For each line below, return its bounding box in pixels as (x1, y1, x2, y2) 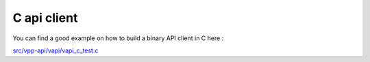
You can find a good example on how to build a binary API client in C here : (12, 34, 224, 42)
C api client (12, 10, 78, 25)
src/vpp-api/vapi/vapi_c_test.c (12, 46, 99, 55)
